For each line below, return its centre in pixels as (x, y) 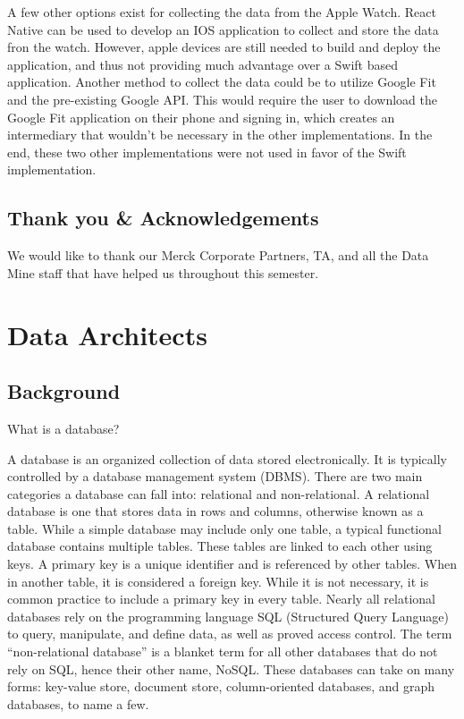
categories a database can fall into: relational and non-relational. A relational (219, 493)
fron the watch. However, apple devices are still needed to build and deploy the (224, 47)
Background (64, 391)
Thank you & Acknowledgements (163, 218)
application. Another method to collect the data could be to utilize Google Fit (222, 82)
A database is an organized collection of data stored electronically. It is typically (227, 458)
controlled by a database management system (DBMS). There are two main (215, 476)
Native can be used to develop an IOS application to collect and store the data (223, 29)
